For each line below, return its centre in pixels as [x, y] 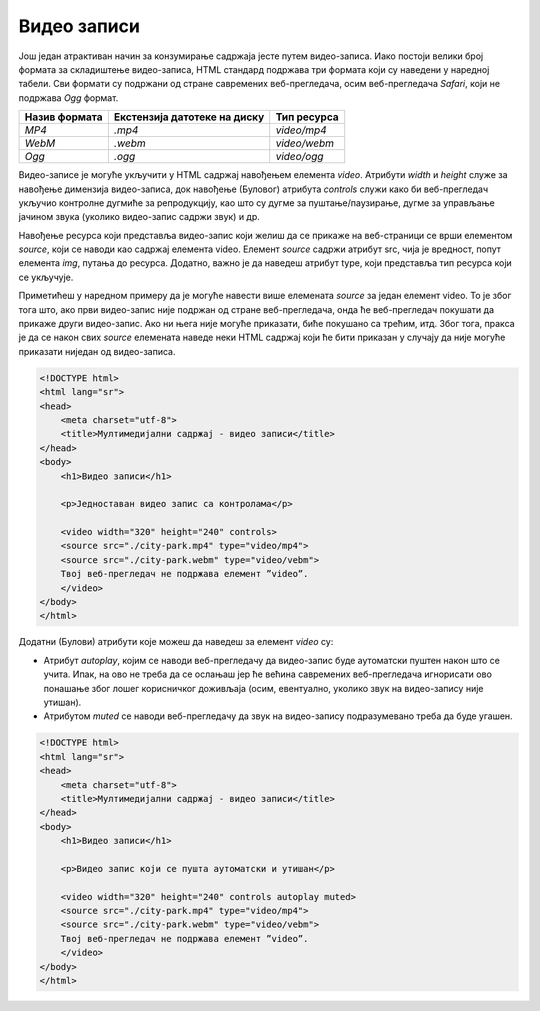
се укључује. [46, 277]
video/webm [305, 143]
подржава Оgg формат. [68, 97]
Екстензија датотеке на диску [189, 117]
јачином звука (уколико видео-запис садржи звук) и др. [139, 217]
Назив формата [64, 117]
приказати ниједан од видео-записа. [97, 351]
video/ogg [299, 157]
